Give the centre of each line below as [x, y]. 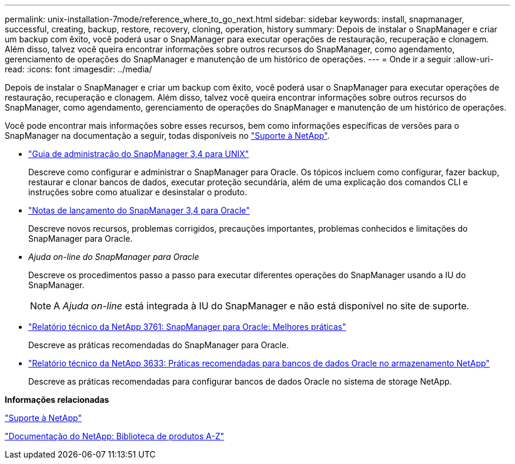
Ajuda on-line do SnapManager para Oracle [114, 257]
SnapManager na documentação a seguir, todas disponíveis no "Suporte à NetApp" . [167, 136]
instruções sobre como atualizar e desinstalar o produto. [138, 192]
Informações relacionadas [57, 400]
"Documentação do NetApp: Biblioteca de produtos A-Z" [115, 436]
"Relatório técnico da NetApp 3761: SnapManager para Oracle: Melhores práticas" [187, 327]
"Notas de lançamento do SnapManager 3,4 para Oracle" [139, 210]
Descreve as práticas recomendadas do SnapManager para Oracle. [159, 345]
